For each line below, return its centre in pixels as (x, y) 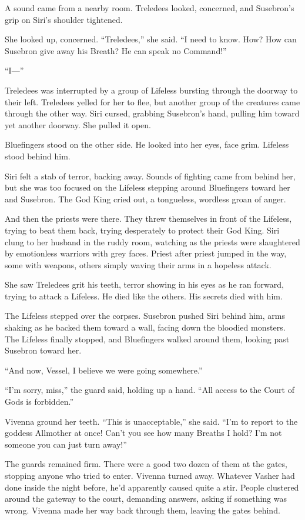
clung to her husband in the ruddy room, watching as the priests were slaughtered (152, 241)
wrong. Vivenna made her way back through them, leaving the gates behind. (143, 510)
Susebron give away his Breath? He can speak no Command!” (116, 50)
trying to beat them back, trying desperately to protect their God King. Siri (142, 230)
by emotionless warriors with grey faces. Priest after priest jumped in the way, (146, 253)
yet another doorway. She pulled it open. (78, 124)
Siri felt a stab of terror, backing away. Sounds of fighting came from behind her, (150, 176)
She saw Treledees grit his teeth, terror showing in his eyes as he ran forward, (144, 284)
